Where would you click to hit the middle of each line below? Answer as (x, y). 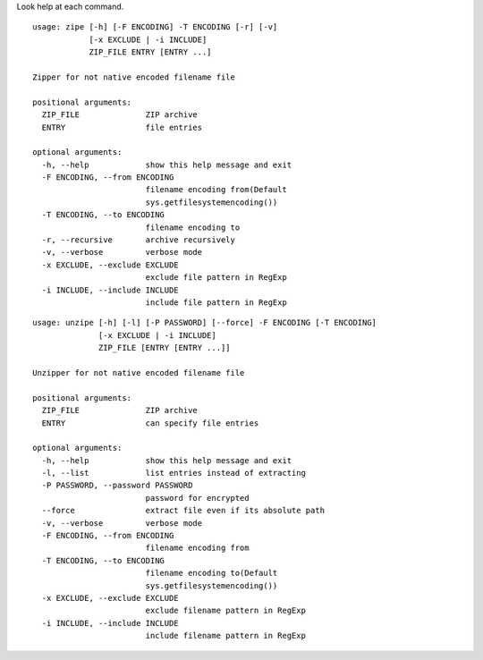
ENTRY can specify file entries (150, 423)
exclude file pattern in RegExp (216, 278)
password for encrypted (197, 498)
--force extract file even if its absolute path (183, 511)
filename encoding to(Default (212, 573)
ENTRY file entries (122, 127)
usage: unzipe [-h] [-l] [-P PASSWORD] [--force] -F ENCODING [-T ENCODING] (205, 323)
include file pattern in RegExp (216, 302)
